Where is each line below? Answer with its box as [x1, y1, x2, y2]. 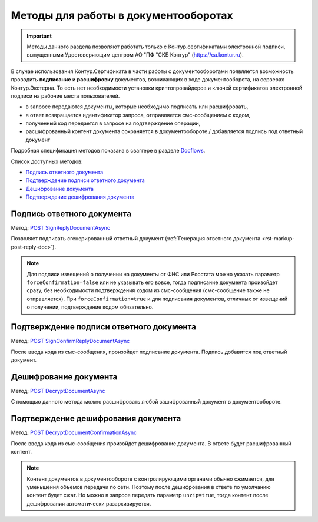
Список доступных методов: [11, 158, 83, 165]
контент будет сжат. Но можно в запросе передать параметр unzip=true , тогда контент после [26, 492, 269, 499]
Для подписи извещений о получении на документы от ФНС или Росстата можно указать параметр [26, 270, 280, 277]
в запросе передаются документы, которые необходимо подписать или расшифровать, [25, 103, 249, 110]
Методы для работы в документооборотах [11, 9, 234, 22]
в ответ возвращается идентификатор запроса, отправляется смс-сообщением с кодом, [25, 111, 250, 118]
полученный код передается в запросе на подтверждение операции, [25, 120, 201, 127]
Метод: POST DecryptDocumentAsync [11, 387, 105, 394]
